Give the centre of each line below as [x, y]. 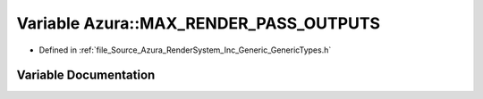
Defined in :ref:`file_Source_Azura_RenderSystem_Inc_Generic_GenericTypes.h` [185, 50]
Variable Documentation [86, 75]
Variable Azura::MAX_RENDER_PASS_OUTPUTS [198, 23]
